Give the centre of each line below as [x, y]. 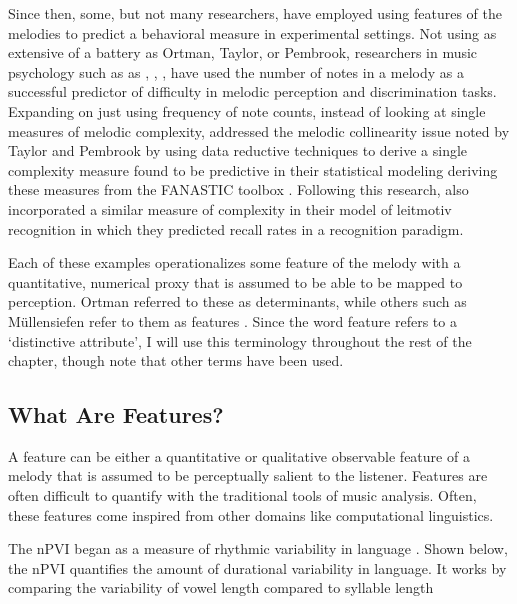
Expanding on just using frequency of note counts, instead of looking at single [247, 110]
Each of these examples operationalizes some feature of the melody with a [234, 262]
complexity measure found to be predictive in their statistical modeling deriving [253, 169]
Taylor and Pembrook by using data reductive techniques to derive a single [238, 150]
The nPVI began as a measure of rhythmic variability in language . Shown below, [258, 548]
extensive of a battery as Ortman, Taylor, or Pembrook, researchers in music [243, 52]
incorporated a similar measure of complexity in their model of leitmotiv [230, 208]
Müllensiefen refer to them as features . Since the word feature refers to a [232, 320]
